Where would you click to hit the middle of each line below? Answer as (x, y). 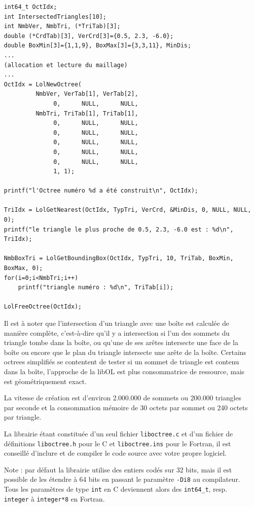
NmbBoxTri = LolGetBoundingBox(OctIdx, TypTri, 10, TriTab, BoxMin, (119, 258)
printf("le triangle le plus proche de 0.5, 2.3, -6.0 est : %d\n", (119, 229)
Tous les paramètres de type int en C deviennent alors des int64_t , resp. (116, 489)
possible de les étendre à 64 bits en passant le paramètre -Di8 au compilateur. (122, 479)
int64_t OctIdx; (31, 7)
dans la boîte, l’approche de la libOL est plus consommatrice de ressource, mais (124, 371)
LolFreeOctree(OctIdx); (43, 307)
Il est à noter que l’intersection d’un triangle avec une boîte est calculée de (117, 323)
